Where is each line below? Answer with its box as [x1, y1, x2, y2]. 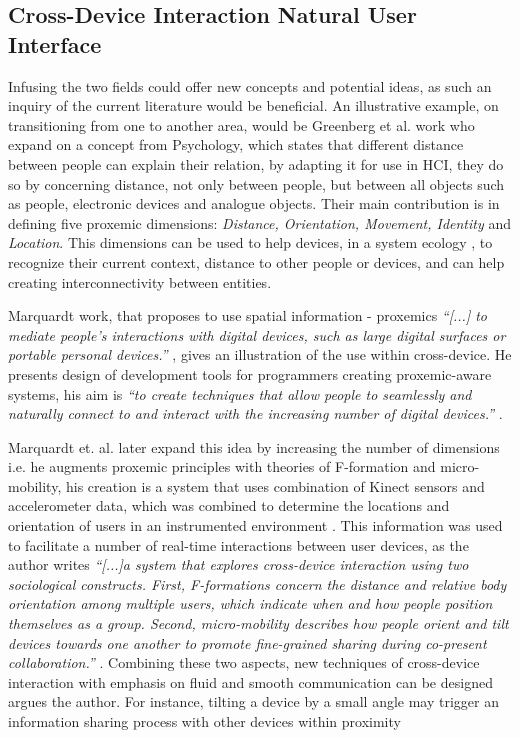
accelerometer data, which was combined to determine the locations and [8, 495, 450, 516]
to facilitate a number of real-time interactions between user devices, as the [8, 534, 469, 555]
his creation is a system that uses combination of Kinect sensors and [65, 475, 485, 496]
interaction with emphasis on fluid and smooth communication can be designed [8, 671, 493, 692]
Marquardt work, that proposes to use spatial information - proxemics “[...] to [8, 305, 488, 326]
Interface [8, 28, 102, 59]
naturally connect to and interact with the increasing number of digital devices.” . [8, 403, 503, 424]
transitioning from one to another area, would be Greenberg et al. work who [8, 114, 475, 135]
